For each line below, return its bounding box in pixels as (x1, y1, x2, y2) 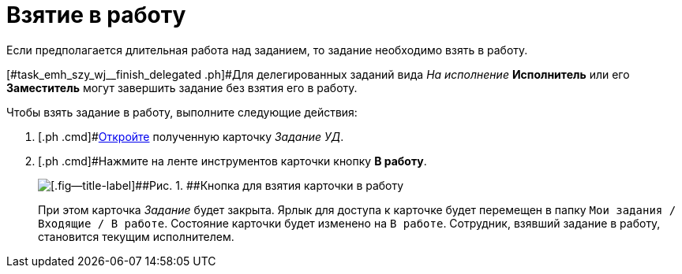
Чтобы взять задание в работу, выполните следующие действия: (6, 105, 358, 119)
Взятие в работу (6, 2, 186, 28)
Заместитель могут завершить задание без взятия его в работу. (6, 80, 358, 94)
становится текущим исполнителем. (38, 229, 234, 243)
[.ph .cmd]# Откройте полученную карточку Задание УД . (38, 129, 344, 143)
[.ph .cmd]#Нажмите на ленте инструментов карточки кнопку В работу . (38, 154, 427, 168)
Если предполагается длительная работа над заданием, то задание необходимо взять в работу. (6, 43, 528, 57)
